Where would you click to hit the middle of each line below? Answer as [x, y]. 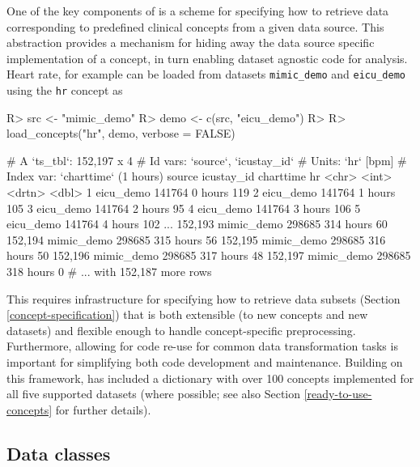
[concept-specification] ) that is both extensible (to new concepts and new [187, 314]
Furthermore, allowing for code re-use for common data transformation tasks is [202, 346]
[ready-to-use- [338, 394]
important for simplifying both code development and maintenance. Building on [205, 362]
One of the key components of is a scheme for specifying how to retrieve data [198, 11]
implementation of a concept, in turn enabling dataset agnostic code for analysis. [207, 58]
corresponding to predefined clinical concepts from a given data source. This [195, 26]
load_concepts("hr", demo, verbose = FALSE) [121, 133]
